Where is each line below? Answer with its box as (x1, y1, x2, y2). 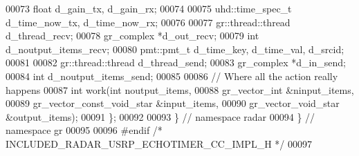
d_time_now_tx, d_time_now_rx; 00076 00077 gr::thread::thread (6, 14, 291, 29)
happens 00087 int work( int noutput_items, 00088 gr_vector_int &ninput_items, (6, 82, 354, 97)
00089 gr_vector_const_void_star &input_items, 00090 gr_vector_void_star (6, 96, 340, 110)
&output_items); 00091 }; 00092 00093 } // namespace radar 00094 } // (6, 109, 315, 124)
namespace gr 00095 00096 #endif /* (6, 123, 163, 137)
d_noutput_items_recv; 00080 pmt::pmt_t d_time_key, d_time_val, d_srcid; (6, 41, 344, 56)
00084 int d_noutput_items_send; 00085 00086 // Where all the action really (6, 68, 338, 83)
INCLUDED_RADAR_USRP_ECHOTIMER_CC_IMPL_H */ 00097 (6, 136, 312, 150)
